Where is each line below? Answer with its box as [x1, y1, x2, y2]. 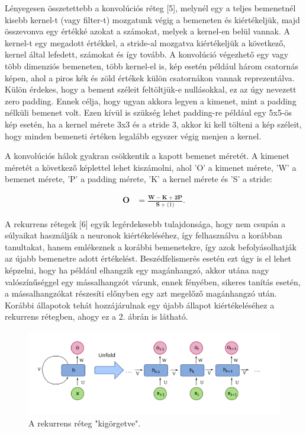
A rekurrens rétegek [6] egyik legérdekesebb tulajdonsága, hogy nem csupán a [5, 217, 286, 230]
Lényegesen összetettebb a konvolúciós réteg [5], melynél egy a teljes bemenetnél [5, 2, 296, 14]
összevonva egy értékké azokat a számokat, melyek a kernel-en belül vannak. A [5, 25, 291, 37]
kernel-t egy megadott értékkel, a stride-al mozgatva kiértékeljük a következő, [5, 36, 286, 49]
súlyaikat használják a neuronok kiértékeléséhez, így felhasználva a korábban [5, 229, 282, 241]
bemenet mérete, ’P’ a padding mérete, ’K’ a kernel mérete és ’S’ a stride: [5, 173, 272, 185]
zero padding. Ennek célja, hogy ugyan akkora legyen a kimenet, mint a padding [5, 94, 297, 107]
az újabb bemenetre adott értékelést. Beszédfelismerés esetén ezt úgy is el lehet [5, 252, 292, 265]
